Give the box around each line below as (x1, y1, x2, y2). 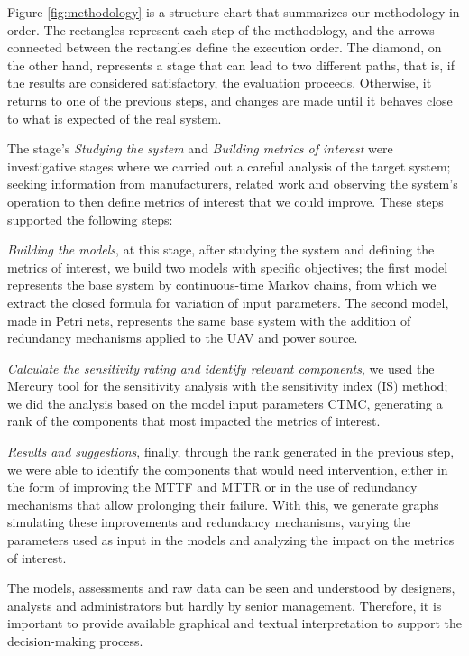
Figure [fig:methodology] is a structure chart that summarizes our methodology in (7, 3, 460, 21)
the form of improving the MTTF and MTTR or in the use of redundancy (7, 477, 418, 496)
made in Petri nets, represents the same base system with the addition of (7, 310, 411, 329)
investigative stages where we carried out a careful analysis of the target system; (7, 156, 451, 175)
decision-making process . (7, 632, 143, 650)
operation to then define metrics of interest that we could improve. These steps (7, 191, 444, 210)
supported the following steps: (7, 209, 173, 228)
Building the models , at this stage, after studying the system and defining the (7, 240, 435, 259)
